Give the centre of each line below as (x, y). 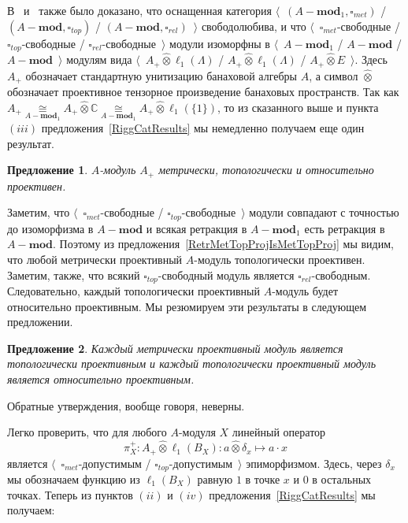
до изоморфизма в (50, 228)
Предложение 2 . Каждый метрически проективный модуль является (175, 348)
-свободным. (341, 274)
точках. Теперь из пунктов (70, 494)
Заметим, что (39, 212)
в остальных (342, 478)
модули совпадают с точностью (324, 212)
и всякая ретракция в (197, 228)
